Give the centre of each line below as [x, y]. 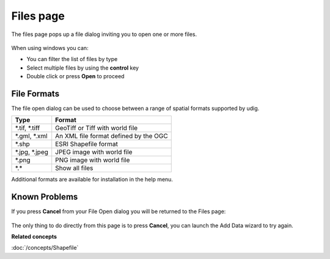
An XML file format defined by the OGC [112, 136]
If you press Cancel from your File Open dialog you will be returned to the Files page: [119, 211]
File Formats [35, 94]
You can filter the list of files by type [72, 59]
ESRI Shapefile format [87, 144]
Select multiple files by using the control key [83, 68]
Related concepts [34, 237]
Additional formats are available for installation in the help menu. [92, 180]
